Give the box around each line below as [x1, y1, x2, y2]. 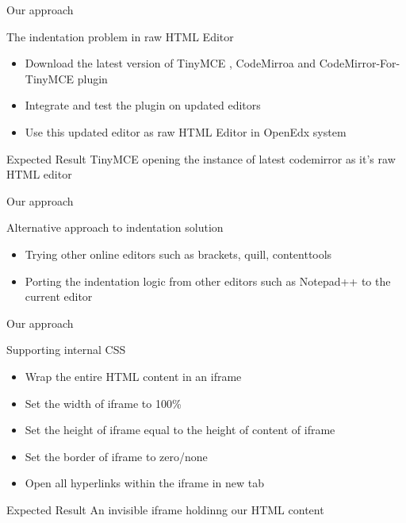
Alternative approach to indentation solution [6, 219, 224, 236]
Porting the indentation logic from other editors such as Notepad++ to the [25, 272, 391, 289]
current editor [25, 288, 93, 305]
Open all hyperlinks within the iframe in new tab [25, 475, 264, 491]
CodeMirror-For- [319, 55, 400, 71]
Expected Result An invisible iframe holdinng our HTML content [6, 501, 324, 517]
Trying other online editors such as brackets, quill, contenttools [25, 245, 332, 262]
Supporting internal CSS [6, 341, 126, 358]
